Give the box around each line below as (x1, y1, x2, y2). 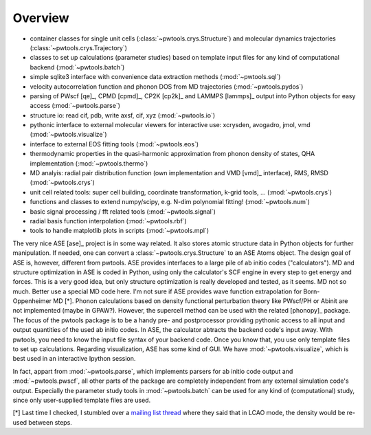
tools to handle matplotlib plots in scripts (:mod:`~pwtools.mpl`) (30, 227, 210, 235)
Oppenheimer (12, 297, 52, 305)
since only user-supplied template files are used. (12, 396, 151, 404)
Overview (12, 10, 69, 25)
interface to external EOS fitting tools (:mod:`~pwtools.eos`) (30, 140, 199, 148)
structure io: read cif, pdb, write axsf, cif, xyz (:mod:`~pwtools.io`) (30, 111, 216, 120)
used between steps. (12, 418, 72, 426)
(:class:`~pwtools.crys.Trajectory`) (30, 43, 127, 52)
